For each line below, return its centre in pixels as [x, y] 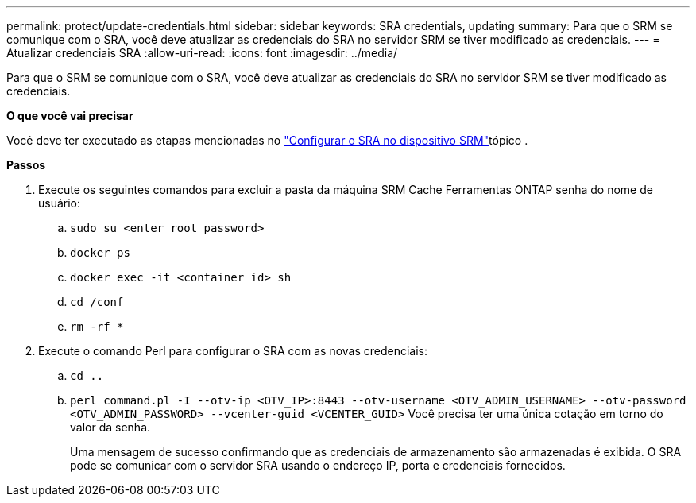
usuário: [60, 203]
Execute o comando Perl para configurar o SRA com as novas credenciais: [233, 351]
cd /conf [97, 302]
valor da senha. [110, 427]
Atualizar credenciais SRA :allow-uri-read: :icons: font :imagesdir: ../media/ [202, 53]
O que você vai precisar [70, 116]
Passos [26, 165]
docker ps [100, 253]
